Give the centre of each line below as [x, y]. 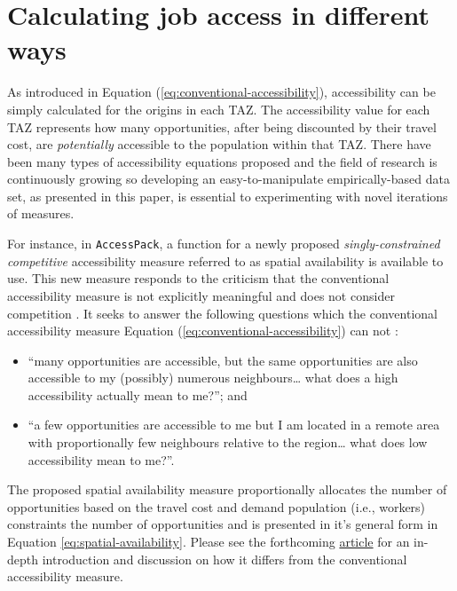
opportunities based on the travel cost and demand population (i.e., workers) [217, 506]
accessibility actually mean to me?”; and [138, 394]
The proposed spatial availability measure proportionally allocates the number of [227, 489]
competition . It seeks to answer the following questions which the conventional [222, 313]
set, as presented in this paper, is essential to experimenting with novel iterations [228, 196]
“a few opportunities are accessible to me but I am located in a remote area [234, 425]
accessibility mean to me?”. [101, 459]
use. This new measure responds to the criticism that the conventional [198, 278]
